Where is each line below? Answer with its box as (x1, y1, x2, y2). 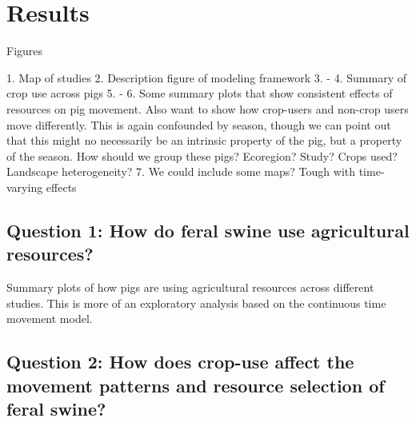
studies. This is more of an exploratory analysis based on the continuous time (6, 294, 386, 311)
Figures (6, 42, 43, 59)
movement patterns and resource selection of (6, 372, 385, 397)
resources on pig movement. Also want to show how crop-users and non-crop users (6, 100, 409, 117)
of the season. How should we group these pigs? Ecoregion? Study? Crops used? (6, 147, 398, 164)
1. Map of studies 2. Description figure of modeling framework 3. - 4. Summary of (6, 69, 406, 86)
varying (6, 178, 43, 195)
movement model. (6, 310, 93, 327)
